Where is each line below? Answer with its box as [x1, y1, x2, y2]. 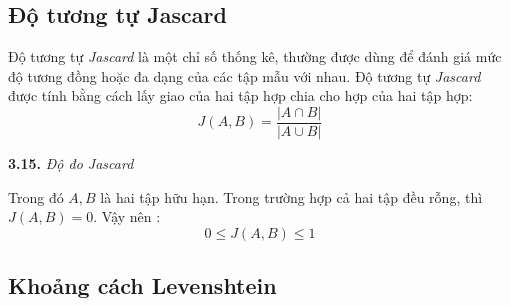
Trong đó [8, 186, 64, 207]
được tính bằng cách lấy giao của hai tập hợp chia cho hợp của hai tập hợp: [8, 85, 473, 106]
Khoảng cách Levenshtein [8, 270, 277, 301]
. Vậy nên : [93, 206, 161, 227]
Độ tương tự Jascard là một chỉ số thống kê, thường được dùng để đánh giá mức [8, 46, 502, 67]
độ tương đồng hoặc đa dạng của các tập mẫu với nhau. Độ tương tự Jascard [8, 65, 481, 86]
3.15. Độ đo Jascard [8, 153, 134, 174]
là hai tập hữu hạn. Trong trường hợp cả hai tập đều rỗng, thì [100, 186, 483, 207]
